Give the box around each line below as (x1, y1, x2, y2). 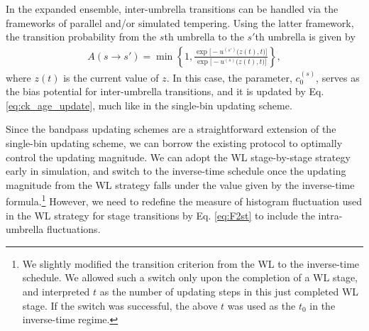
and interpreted (22, 284, 90, 298)
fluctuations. (46, 222, 101, 237)
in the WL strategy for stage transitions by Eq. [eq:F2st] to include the (6, 207, 315, 222)
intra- (318, 207, 343, 222)
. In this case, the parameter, (166, 70, 292, 85)
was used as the (227, 298, 296, 313)
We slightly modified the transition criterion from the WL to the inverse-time (22, 256, 360, 271)
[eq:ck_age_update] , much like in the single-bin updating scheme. (6, 97, 292, 112)
